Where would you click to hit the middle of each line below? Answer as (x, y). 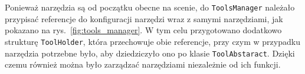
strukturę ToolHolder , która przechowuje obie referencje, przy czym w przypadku (152, 41)
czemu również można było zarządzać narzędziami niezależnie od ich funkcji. (143, 64)
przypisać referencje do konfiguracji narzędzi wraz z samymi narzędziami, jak (144, 18)
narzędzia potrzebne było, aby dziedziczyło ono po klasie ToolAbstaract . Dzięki (150, 53)
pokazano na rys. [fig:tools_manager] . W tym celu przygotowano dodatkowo (143, 30)
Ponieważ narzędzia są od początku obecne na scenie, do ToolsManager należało (150, 7)
